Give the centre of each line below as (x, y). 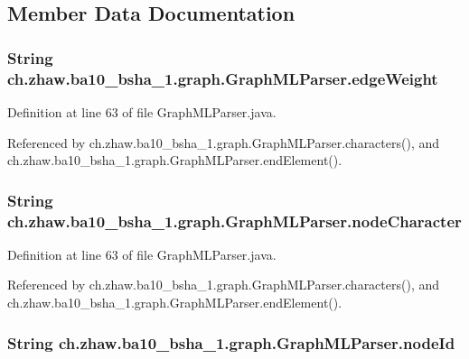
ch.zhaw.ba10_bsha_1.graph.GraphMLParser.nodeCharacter (234, 221)
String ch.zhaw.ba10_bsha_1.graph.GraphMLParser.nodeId (231, 342)
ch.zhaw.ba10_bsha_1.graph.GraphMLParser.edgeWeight (223, 78)
